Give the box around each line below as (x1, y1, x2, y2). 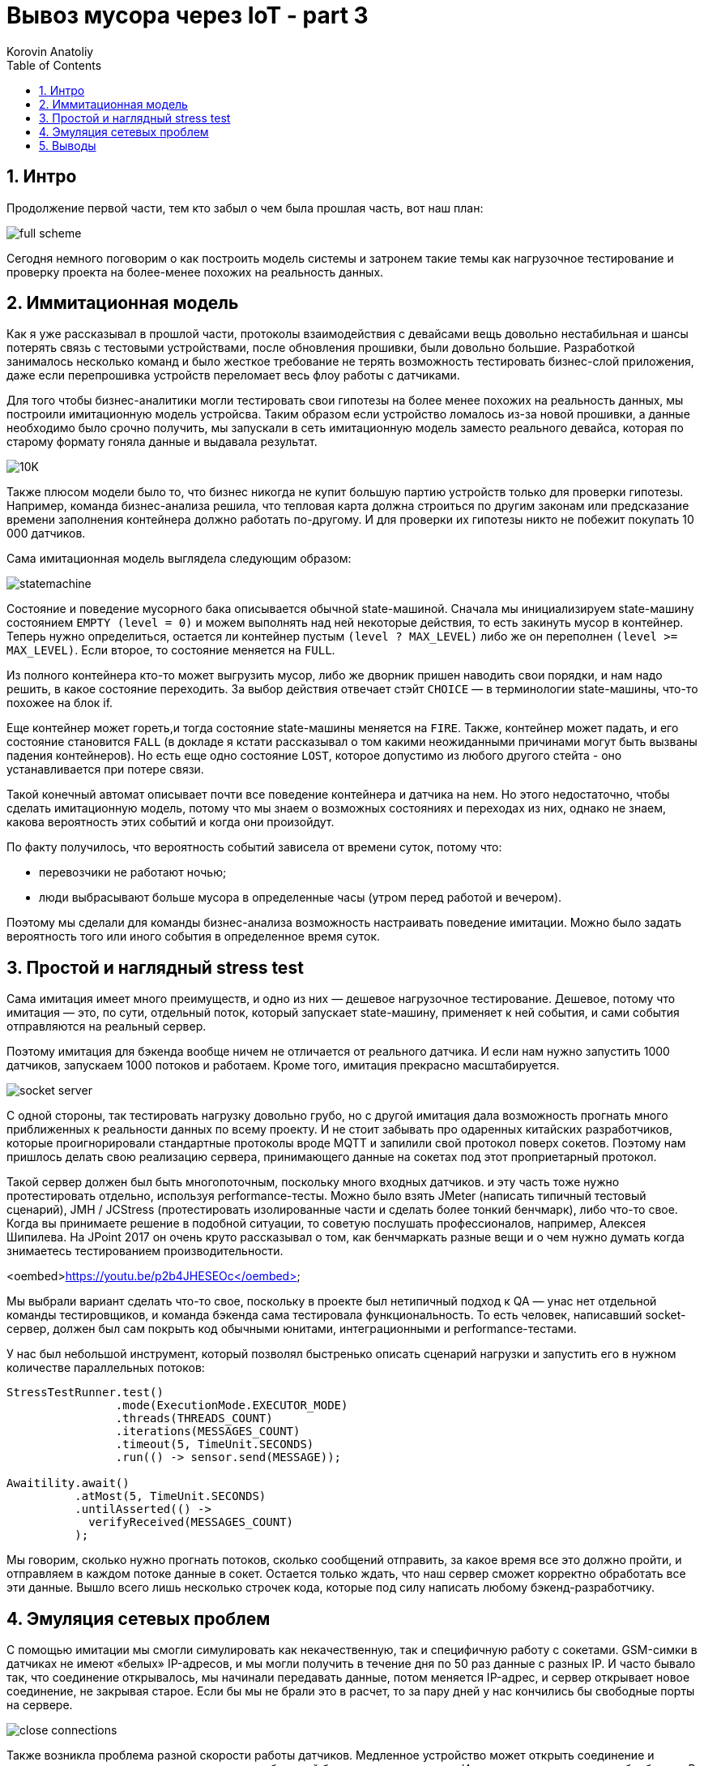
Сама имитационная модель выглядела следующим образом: (6, 551, 352, 566)
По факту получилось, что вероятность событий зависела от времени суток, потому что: (6, 840, 502, 855)
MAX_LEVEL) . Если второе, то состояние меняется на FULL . (6, 643, 335, 658)
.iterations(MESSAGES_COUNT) (115, 1425, 301, 1438)
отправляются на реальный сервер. (6, 1019, 207, 1034)
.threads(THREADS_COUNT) (115, 1412, 273, 1425)
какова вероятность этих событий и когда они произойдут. (6, 815, 335, 829)
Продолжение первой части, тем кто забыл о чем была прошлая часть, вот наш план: (6, 200, 484, 215)
